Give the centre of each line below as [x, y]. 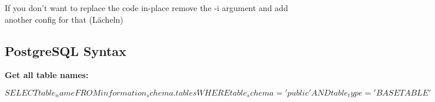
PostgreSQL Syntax [66, 50]
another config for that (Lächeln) [64, 19]
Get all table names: [47, 75]
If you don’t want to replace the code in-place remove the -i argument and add [146, 8]
